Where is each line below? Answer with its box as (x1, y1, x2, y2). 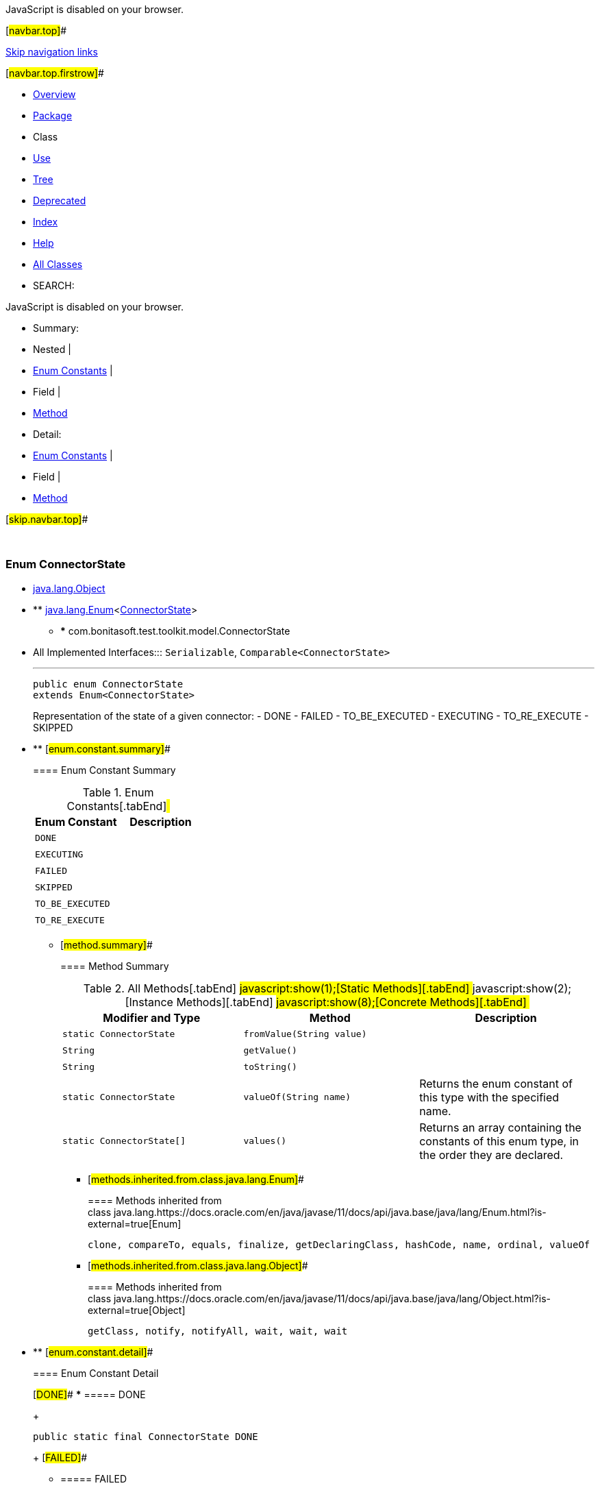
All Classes (33, 258, 83, 270)
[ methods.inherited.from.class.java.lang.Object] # (88, 1259, 308, 1271)
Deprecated (33, 195, 86, 206)
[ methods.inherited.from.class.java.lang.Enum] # (88, 1173, 304, 1185)
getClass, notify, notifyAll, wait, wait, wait (88, 1325, 348, 1337)
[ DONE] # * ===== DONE (33, 1388, 146, 1400)
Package (33, 110, 73, 121)
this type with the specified (419, 1090, 560, 1104)
